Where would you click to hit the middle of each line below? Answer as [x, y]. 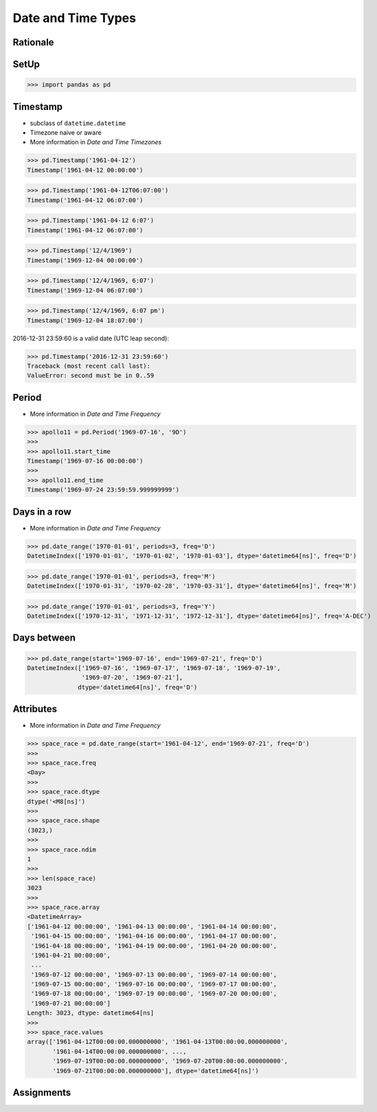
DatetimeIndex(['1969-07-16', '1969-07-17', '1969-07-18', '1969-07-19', [154, 668]
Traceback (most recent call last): [89, 366]
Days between [44, 638]
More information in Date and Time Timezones [96, 142]
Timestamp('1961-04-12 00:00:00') [85, 170]
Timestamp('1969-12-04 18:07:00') [85, 320]
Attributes [35, 709]
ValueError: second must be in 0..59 [91, 376]
